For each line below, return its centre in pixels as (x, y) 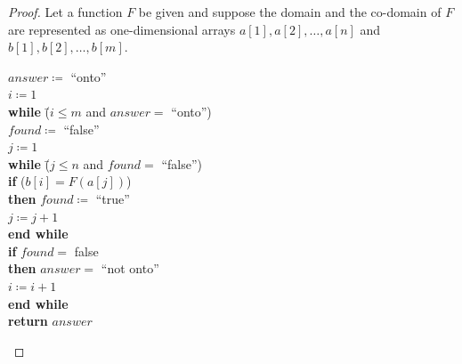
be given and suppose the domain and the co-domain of (290, 12)
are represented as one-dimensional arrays (122, 29)
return (28, 321)
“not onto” (130, 268)
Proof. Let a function (65, 12)
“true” (113, 198)
